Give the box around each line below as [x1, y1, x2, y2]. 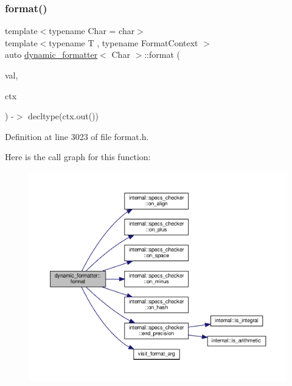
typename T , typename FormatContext [49, 36, 198, 49]
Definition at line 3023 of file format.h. [5, 130, 149, 142]
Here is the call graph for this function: [5, 150, 151, 163]
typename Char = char [49, 24, 135, 37]
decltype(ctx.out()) [28, 110, 99, 122]
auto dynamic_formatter [5, 48, 98, 61]
